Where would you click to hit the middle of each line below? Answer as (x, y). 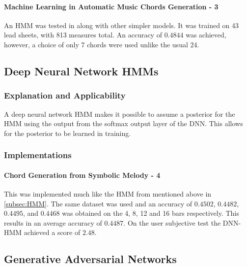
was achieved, (206, 35)
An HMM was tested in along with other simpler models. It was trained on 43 (122, 25)
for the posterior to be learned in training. (68, 133)
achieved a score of (52, 232)
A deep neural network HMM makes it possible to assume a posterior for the (120, 114)
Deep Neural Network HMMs (81, 71)
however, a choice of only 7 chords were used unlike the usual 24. (102, 44)
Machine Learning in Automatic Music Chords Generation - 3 (111, 6)
